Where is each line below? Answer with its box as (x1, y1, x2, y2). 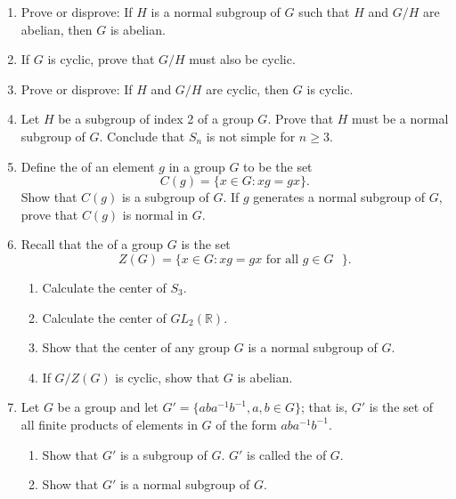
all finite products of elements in (20, 414, 198, 433)
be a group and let (57, 398, 159, 416)
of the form (216, 414, 277, 433)
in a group (168, 157, 225, 175)
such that (298, 3, 350, 20)
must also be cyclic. (189, 50, 296, 68)
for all (265, 253, 299, 266)
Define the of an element (20, 157, 155, 175)
